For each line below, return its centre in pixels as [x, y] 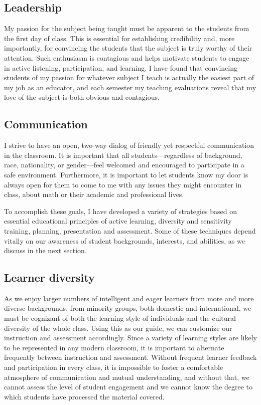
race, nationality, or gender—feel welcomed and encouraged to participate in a [124, 165]
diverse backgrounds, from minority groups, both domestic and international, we [128, 308]
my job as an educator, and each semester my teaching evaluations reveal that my [130, 87]
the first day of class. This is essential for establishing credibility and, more [119, 38]
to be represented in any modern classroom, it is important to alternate [114, 347]
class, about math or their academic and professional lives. [94, 194]
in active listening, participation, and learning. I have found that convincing [121, 67]
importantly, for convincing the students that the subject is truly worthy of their [128, 48]
